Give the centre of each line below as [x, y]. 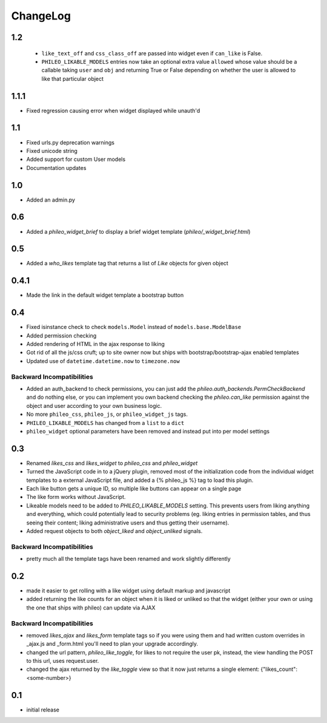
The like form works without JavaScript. [76, 497]
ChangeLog [41, 16]
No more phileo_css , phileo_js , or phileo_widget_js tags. [107, 414]
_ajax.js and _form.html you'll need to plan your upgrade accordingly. [112, 644]
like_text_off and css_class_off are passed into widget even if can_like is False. [152, 53]
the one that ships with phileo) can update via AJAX [91, 608]
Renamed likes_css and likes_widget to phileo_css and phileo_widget [112, 463]
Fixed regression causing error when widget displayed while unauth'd [113, 110]
